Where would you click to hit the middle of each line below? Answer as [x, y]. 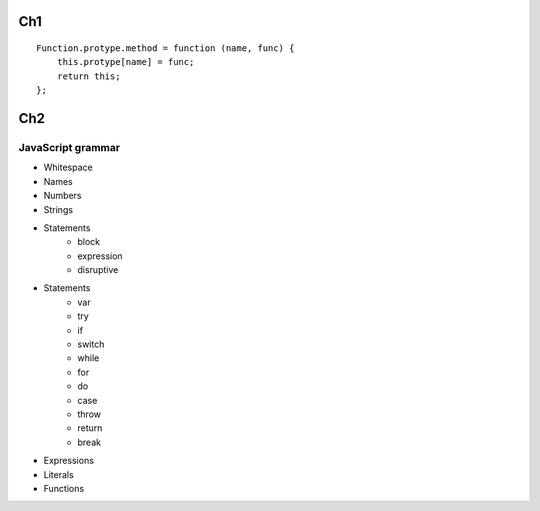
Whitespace [68, 167]
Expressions [69, 461]
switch [91, 344]
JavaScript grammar [69, 147]
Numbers [62, 196]
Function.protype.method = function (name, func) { [165, 48]
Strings [58, 209]
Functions [64, 488]
